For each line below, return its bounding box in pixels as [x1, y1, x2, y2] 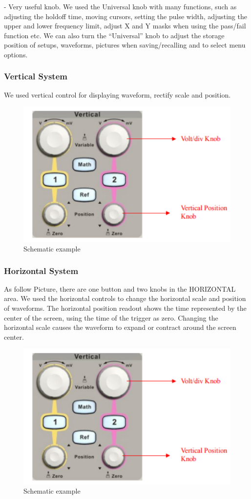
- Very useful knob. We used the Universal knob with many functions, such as [4, 1, 237, 11]
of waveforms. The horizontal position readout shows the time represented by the [4, 303, 247, 313]
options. [4, 49, 28, 59]
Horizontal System [4, 264, 79, 276]
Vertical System [4, 70, 67, 82]
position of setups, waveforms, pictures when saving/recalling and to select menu [4, 40, 246, 50]
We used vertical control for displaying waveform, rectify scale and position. [4, 89, 231, 100]
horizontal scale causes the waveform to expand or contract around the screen [4, 322, 236, 332]
